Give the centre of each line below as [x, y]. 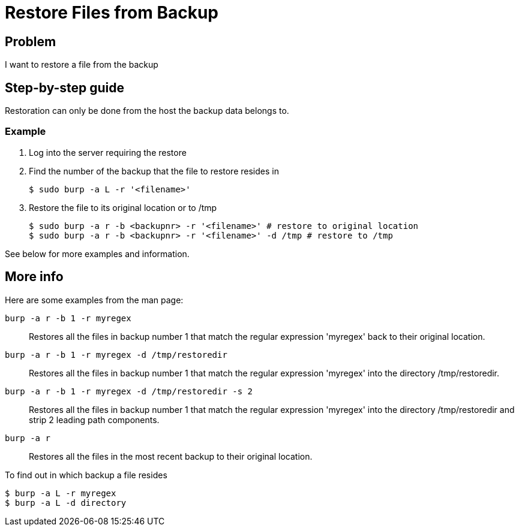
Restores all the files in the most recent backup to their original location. [171, 456]
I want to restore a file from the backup [82, 65]
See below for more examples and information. [97, 254]
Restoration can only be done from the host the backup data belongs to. [147, 111]
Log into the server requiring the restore [108, 152]
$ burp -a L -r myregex [61, 493]
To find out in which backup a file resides [86, 475]
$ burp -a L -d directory [66, 503]
